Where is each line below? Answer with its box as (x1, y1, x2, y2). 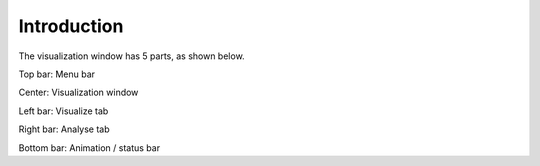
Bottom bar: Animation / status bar (18, 141, 160, 154)
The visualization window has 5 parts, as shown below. (18, 50, 245, 62)
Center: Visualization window (18, 86, 139, 99)
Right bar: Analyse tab (18, 123, 110, 135)
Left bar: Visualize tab (18, 105, 109, 117)
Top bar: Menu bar (18, 68, 95, 80)
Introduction (18, 15, 124, 37)
